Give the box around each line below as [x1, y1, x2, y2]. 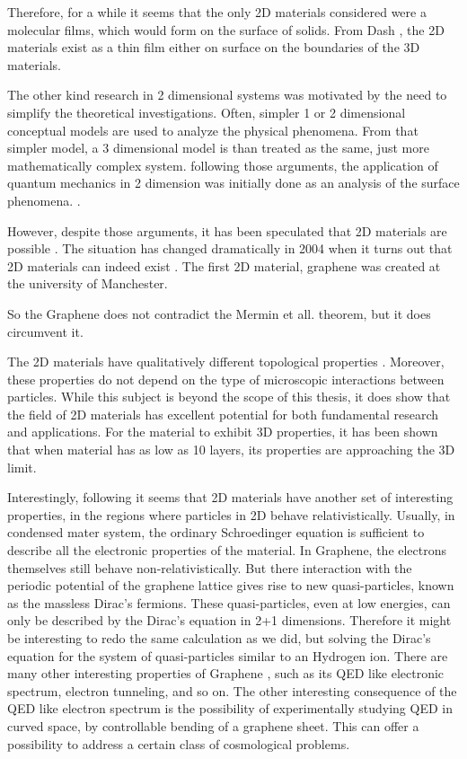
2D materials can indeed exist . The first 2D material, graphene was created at [7, 256, 441, 275]
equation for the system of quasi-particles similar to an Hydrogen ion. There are [7, 646, 448, 665]
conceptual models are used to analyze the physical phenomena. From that [7, 120, 419, 139]
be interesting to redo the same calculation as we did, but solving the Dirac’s [7, 629, 431, 647]
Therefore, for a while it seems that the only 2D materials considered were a [7, 3, 427, 21]
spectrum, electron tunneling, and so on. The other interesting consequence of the [7, 681, 457, 700]
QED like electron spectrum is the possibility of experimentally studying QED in [7, 699, 453, 718]
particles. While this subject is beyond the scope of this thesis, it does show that [7, 387, 451, 406]
